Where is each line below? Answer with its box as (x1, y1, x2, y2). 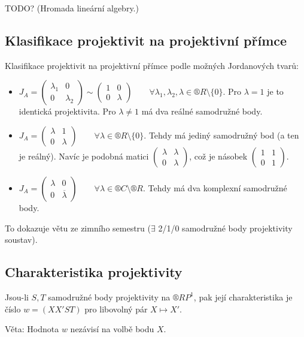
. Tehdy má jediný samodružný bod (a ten (144, 128, 299, 141)
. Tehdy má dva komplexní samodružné (142, 181, 287, 194)
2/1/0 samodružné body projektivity (158, 221, 293, 234)
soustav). (5, 233, 38, 246)
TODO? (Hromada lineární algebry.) (5, 2, 139, 14)
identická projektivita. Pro (19, 105, 116, 118)
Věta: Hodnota (5, 323, 59, 335)
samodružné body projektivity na (48, 290, 171, 303)
